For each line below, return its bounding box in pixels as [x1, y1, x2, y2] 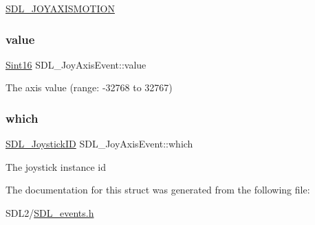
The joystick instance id [6, 159, 106, 174]
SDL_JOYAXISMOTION [6, 1, 115, 15]
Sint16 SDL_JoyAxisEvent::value [6, 57, 146, 71]
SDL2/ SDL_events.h [6, 206, 94, 220]
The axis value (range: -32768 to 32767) [6, 80, 173, 95]
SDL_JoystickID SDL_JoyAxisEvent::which [6, 137, 193, 151]
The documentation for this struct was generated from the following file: [6, 182, 310, 197]
